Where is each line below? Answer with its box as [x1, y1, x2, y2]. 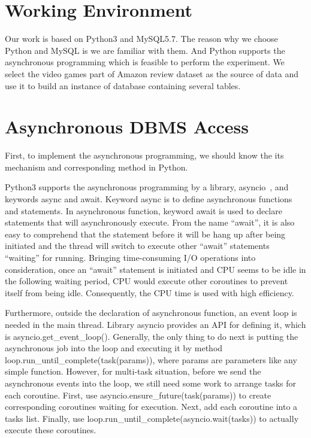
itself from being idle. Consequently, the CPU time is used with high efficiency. [5, 286, 294, 299]
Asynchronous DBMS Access [5, 114, 249, 139]
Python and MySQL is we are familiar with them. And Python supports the [5, 44, 285, 56]
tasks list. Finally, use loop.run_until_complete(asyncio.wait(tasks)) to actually [5, 412, 299, 424]
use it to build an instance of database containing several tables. [5, 79, 241, 92]
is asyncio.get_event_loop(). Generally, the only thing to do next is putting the [5, 330, 298, 342]
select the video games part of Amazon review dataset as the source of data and [5, 67, 299, 80]
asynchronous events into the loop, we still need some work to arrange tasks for [5, 376, 297, 389]
